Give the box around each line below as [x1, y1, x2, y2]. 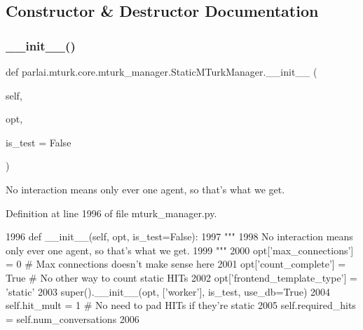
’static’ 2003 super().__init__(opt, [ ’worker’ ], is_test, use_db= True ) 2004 [6, 284, 331, 298]
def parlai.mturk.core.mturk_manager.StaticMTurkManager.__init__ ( [6, 64, 317, 78]
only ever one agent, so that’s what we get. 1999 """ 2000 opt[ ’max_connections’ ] [6, 242, 354, 257]
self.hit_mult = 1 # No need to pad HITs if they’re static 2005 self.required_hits [6, 298, 356, 312]
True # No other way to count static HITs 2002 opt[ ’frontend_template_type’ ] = [6, 270, 357, 284]
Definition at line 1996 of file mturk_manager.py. [6, 205, 217, 220]
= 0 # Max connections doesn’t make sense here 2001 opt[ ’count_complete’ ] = [6, 256, 346, 271]
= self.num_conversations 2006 [6, 311, 139, 326]
